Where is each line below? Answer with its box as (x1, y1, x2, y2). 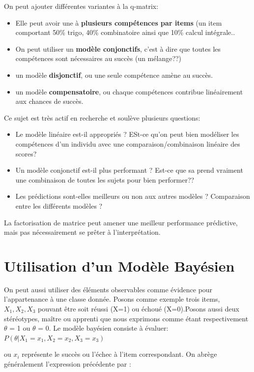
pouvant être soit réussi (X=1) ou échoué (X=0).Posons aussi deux (37, 304, 239, 313)
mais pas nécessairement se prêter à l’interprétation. (4, 227, 161, 237)
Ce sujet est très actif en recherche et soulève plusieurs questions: (4, 112, 200, 123)
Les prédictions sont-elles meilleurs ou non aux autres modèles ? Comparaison (15, 191, 250, 201)
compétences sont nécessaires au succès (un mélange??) (15, 53, 182, 63)
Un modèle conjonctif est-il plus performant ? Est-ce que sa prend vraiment (15, 165, 243, 175)
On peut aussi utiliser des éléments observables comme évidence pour (4, 284, 213, 294)
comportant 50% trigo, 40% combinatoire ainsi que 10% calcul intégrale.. (15, 27, 235, 37)
